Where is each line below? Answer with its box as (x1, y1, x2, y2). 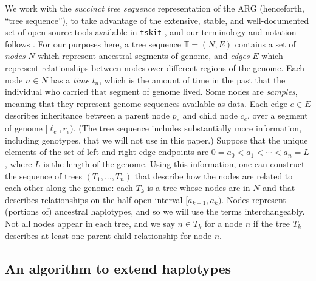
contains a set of (235, 37, 296, 50)
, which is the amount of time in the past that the (99, 73, 286, 86)
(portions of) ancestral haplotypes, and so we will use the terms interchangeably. (5, 205, 305, 218)
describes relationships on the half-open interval (5, 193, 183, 206)
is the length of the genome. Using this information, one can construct (43, 157, 305, 170)
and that (263, 181, 295, 194)
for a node (204, 217, 242, 229)
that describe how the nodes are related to (134, 169, 293, 182)
